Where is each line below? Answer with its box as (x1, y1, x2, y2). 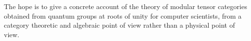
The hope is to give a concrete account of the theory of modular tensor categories (4, 1, 247, 11)
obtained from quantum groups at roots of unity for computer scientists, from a (4, 10, 242, 20)
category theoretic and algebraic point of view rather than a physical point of (4, 20, 235, 30)
